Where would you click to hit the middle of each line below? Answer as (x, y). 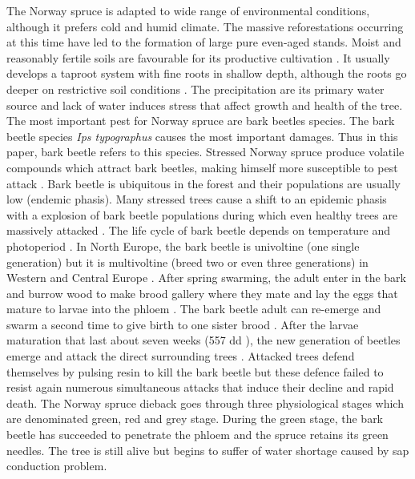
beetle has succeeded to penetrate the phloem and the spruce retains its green (197, 435)
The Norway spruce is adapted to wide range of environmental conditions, (188, 10)
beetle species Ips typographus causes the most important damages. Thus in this (202, 136)
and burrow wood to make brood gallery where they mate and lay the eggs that (202, 293)
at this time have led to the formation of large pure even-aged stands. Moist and (204, 42)
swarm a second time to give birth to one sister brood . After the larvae (183, 324)
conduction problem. (57, 466)
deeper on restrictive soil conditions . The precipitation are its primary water (195, 89)
